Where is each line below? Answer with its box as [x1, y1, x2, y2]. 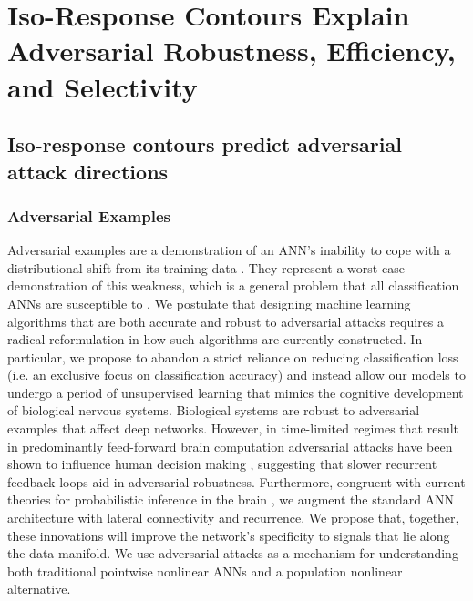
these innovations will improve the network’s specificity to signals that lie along [7, 525, 450, 545]
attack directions [7, 157, 169, 185]
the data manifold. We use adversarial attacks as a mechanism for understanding [7, 544, 458, 563]
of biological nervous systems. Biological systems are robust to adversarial [7, 401, 420, 420]
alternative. [7, 579, 71, 598]
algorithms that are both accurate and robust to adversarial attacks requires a [7, 311, 445, 331]
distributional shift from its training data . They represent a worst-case [7, 258, 405, 277]
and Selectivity [7, 67, 198, 105]
